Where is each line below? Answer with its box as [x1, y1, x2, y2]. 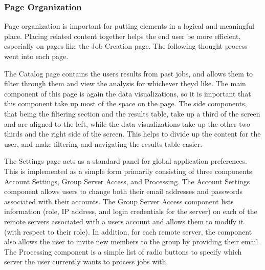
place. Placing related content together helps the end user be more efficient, [4, 30, 241, 41]
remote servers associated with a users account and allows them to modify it [4, 216, 244, 226]
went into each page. [4, 51, 69, 61]
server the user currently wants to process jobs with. [4, 256, 168, 267]
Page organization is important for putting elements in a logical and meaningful [4, 21, 254, 31]
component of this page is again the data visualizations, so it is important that [4, 88, 251, 99]
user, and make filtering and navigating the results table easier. [4, 138, 203, 149]
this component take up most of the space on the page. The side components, [4, 98, 247, 109]
